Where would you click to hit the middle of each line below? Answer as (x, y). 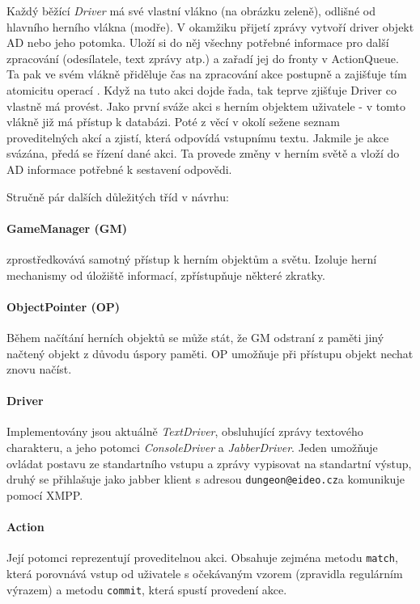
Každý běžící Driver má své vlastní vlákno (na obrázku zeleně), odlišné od (191, 11)
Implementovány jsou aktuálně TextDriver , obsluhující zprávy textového (185, 431)
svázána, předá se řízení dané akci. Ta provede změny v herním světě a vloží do (203, 153)
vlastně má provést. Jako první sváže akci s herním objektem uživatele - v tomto (206, 106)
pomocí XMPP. (45, 494)
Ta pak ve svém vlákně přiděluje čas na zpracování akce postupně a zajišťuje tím (207, 74)
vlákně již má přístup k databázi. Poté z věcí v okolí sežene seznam (173, 122)
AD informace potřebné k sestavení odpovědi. (119, 169)
